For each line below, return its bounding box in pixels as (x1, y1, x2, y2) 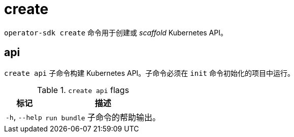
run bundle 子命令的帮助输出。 (45, 112, 161, 122)
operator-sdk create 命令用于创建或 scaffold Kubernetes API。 (4, 28, 227, 37)
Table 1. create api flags (37, 84, 129, 95)
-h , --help (6, 111, 42, 122)
